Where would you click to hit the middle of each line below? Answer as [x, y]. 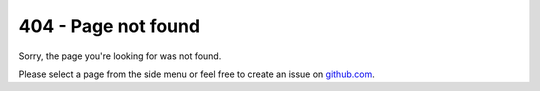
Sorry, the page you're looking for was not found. [120, 56]
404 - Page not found [109, 26]
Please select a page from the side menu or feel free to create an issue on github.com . [196, 74]
